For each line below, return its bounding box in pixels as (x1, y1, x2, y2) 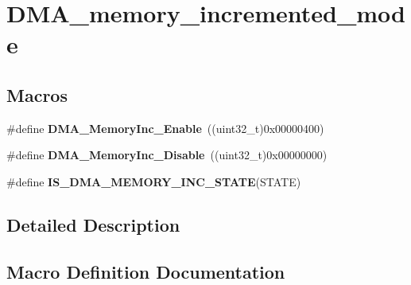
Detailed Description (6, 212, 180, 236)
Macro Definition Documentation (6, 259, 285, 283)
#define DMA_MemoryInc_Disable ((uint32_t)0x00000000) (6, 146, 328, 163)
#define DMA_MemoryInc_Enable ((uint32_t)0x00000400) (6, 119, 324, 136)
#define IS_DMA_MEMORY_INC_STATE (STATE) (6, 173, 301, 189)
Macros (6, 82, 68, 107)
